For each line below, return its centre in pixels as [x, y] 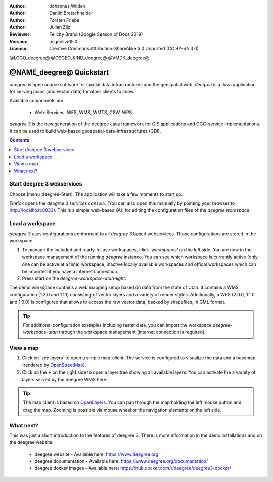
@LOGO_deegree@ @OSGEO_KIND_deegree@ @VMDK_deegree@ [79, 58]
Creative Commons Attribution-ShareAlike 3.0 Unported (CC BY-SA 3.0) [124, 49]
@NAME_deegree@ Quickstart [59, 72]
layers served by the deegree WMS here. [65, 379]
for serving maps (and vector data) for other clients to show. [72, 92]
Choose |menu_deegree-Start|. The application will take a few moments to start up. [96, 194]
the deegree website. [32, 442]
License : [18, 49]
